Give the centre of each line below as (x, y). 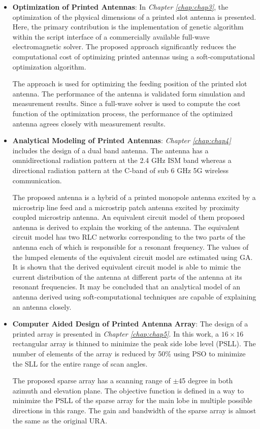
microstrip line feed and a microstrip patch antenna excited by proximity (126, 207)
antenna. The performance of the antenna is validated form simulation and (129, 93)
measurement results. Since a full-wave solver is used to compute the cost (126, 103)
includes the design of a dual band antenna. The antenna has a (110, 150)
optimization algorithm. (49, 66)
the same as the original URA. (60, 420)
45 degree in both (206, 381)
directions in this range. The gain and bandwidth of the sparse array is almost (134, 410)
